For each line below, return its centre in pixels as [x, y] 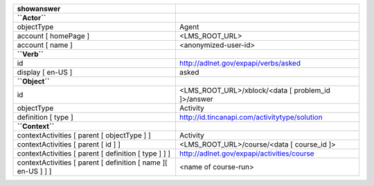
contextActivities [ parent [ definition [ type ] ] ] [94, 154]
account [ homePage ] [53, 36]
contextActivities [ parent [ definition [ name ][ [92, 162]
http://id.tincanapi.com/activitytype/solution [251, 117]
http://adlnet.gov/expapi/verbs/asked [240, 63]
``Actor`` [32, 18]
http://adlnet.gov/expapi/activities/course [247, 154]
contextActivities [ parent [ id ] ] [69, 144]
